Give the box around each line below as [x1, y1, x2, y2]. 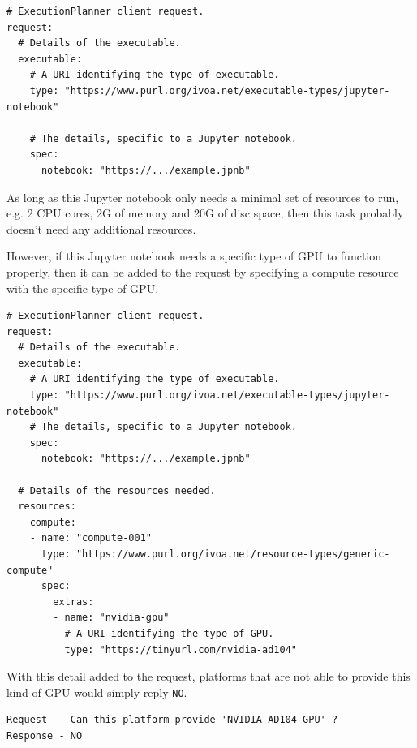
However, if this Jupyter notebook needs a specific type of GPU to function [6, 247, 382, 264]
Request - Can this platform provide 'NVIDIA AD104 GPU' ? [6, 714, 338, 726]
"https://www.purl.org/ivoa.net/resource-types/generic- [75, 548, 390, 560]
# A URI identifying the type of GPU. [64, 627, 274, 639]
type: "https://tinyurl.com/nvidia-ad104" [64, 643, 297, 656]
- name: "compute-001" [29, 532, 152, 544]
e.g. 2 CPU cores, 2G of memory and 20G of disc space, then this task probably [6, 204, 404, 221]
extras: [53, 595, 94, 608]
